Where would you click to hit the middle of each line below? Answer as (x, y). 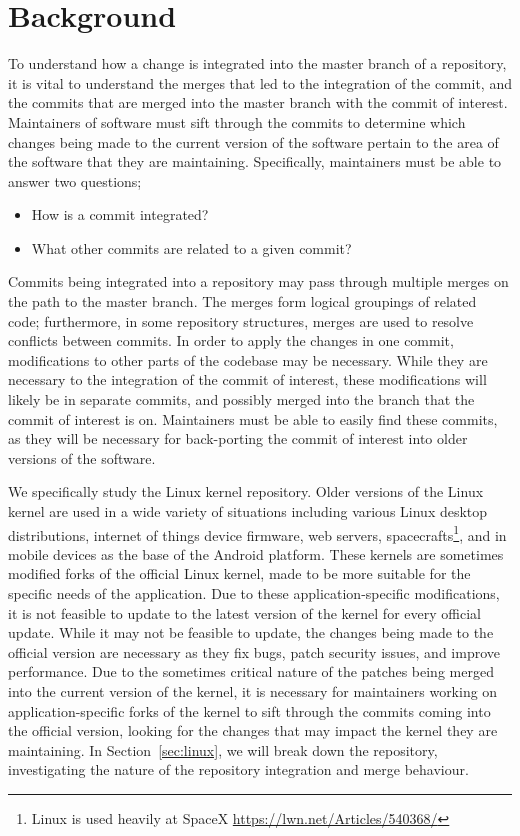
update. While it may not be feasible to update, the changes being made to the (251, 632)
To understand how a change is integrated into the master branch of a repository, (257, 63)
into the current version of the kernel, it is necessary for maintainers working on (253, 691)
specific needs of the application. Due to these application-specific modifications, (254, 593)
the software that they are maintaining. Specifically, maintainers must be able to (255, 161)
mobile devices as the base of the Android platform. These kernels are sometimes (256, 553)
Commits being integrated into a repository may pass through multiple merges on (258, 281)
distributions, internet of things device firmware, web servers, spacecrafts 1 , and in (257, 533)
